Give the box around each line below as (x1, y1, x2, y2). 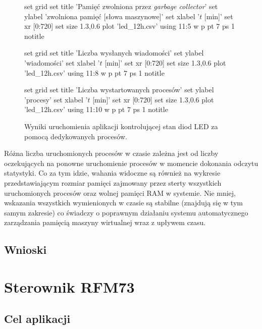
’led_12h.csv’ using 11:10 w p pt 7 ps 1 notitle (24, 104, 168, 115)
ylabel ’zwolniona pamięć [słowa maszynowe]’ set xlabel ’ (24, 11, 200, 21)
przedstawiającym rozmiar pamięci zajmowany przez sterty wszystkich (4, 177, 222, 188)
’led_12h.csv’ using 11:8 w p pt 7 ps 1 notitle (24, 67, 165, 78)
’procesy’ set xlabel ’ (24, 94, 88, 104)
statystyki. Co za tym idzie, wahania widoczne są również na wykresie (4, 168, 221, 178)
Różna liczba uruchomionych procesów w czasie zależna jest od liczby (4, 148, 219, 158)
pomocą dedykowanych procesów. (24, 131, 127, 141)
